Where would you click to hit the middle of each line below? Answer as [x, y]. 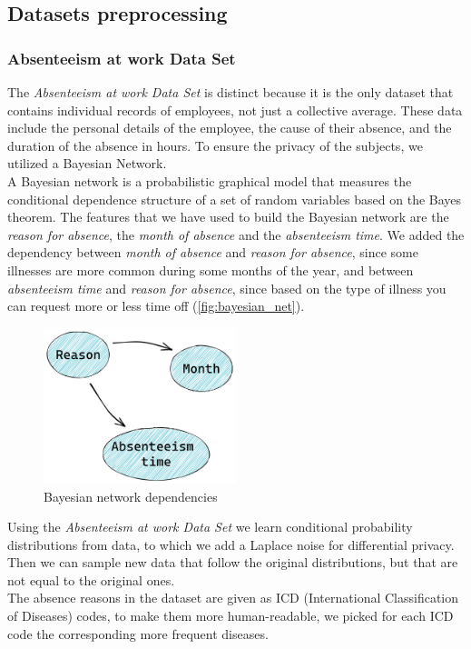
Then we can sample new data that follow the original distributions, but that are [233, 562]
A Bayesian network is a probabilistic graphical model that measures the [210, 180]
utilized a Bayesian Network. [87, 163]
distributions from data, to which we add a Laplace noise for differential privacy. [231, 544]
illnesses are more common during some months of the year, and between [211, 270]
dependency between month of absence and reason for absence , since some [213, 252]
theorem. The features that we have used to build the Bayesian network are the [228, 217]
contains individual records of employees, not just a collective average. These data [235, 110]
